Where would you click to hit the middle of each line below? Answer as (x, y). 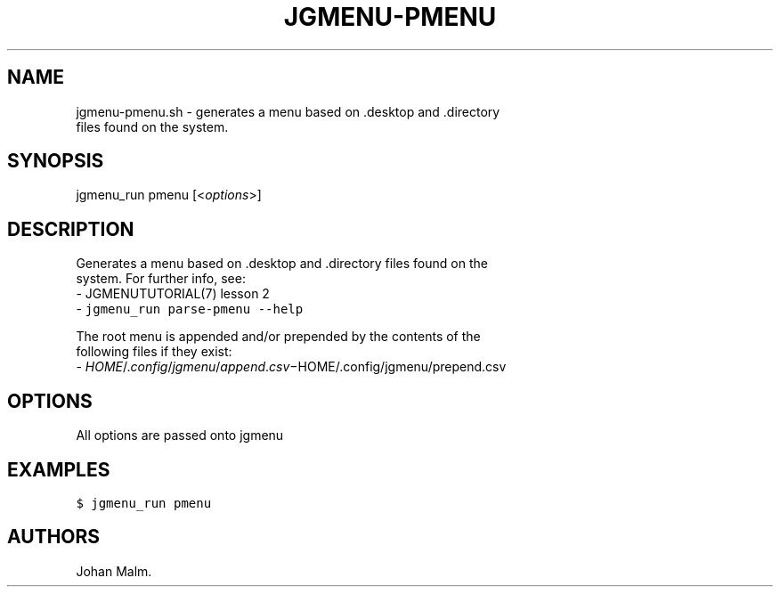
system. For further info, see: (161, 279)
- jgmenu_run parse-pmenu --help (190, 309)
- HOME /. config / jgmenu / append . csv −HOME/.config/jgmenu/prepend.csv (291, 367)
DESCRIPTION (71, 229)
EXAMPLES (59, 469)
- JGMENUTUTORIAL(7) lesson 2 (173, 294)
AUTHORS (54, 537)
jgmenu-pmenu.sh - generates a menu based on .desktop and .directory (288, 111)
